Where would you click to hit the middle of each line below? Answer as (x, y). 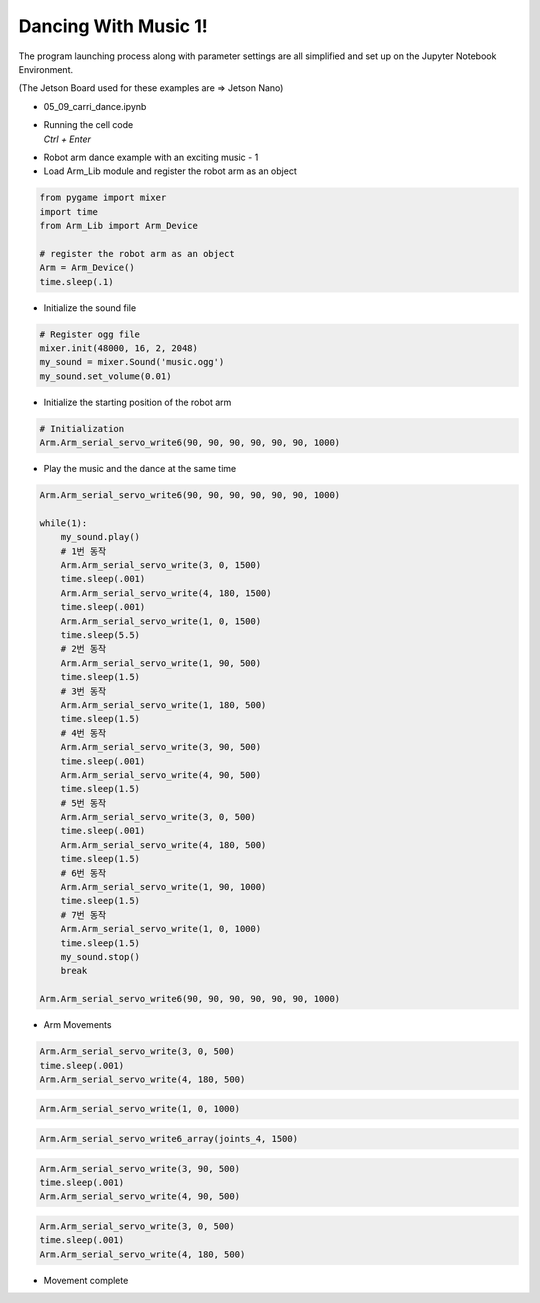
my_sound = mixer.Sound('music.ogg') (132, 362)
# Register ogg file (89, 334)
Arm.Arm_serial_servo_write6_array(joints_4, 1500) (169, 1139)
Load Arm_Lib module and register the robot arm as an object (170, 171)
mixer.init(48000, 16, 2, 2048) (119, 348)
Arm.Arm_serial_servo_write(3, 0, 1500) (161, 565)
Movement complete (86, 1280)
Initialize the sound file (90, 307)
